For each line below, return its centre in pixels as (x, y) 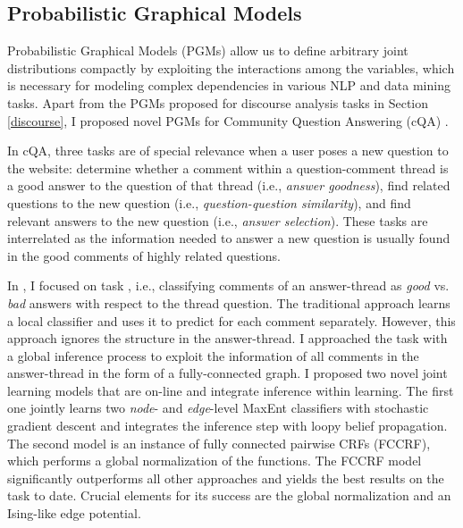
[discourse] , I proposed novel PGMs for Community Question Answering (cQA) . (228, 120)
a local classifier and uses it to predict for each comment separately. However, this (231, 320)
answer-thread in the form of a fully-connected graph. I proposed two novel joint (227, 373)
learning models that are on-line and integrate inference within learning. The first (231, 390)
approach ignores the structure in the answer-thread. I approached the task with (227, 338)
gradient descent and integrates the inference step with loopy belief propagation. (227, 426)
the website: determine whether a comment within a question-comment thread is (228, 168)
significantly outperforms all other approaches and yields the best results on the (226, 478)
